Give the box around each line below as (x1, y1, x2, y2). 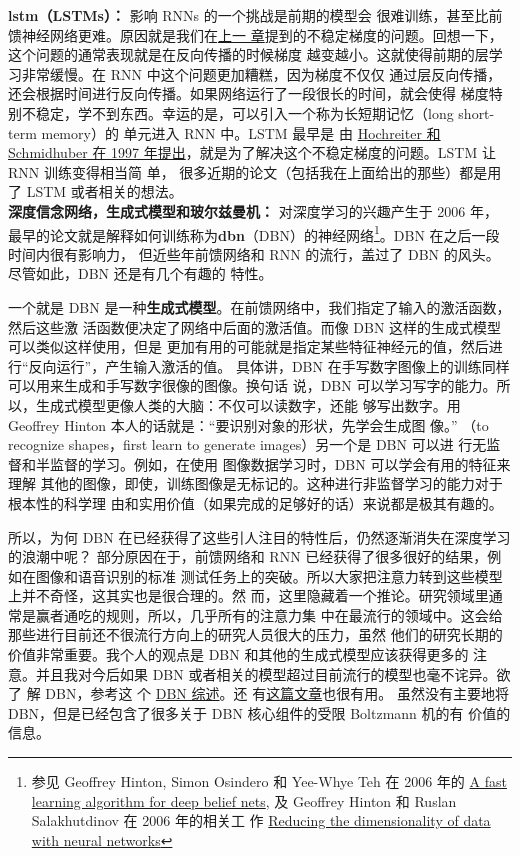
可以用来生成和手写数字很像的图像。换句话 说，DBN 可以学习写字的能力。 (8, 375, 497, 396)
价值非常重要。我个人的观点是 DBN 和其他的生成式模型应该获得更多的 (8, 644, 469, 665)
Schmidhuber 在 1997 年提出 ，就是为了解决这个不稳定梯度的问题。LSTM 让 (8, 142, 496, 163)
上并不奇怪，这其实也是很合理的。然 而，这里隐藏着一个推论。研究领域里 (8, 585, 489, 606)
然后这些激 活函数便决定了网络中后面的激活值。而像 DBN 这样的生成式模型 (8, 316, 502, 337)
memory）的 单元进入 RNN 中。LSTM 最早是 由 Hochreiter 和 (41, 122, 441, 143)
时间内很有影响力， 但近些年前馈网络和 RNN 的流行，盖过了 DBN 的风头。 (8, 243, 500, 264)
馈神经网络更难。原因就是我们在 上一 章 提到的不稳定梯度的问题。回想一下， (8, 24, 503, 45)
